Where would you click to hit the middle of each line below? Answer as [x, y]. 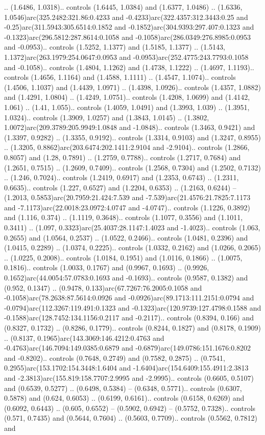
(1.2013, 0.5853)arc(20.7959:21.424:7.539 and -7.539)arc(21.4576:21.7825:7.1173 [127, 197]
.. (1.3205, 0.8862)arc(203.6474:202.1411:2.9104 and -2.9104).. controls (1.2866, [127, 147]
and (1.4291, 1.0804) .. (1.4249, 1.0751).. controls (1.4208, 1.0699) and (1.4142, [127, 97]
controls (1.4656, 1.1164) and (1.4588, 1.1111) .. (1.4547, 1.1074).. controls [120, 77]
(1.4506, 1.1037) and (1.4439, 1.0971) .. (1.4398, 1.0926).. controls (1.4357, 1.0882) [132, 87]
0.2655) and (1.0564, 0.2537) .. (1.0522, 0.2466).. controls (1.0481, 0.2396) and [126, 237]
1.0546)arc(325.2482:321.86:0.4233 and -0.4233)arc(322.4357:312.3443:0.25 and [126, 17]
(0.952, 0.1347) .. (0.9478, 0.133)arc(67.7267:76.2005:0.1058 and [103, 287]
